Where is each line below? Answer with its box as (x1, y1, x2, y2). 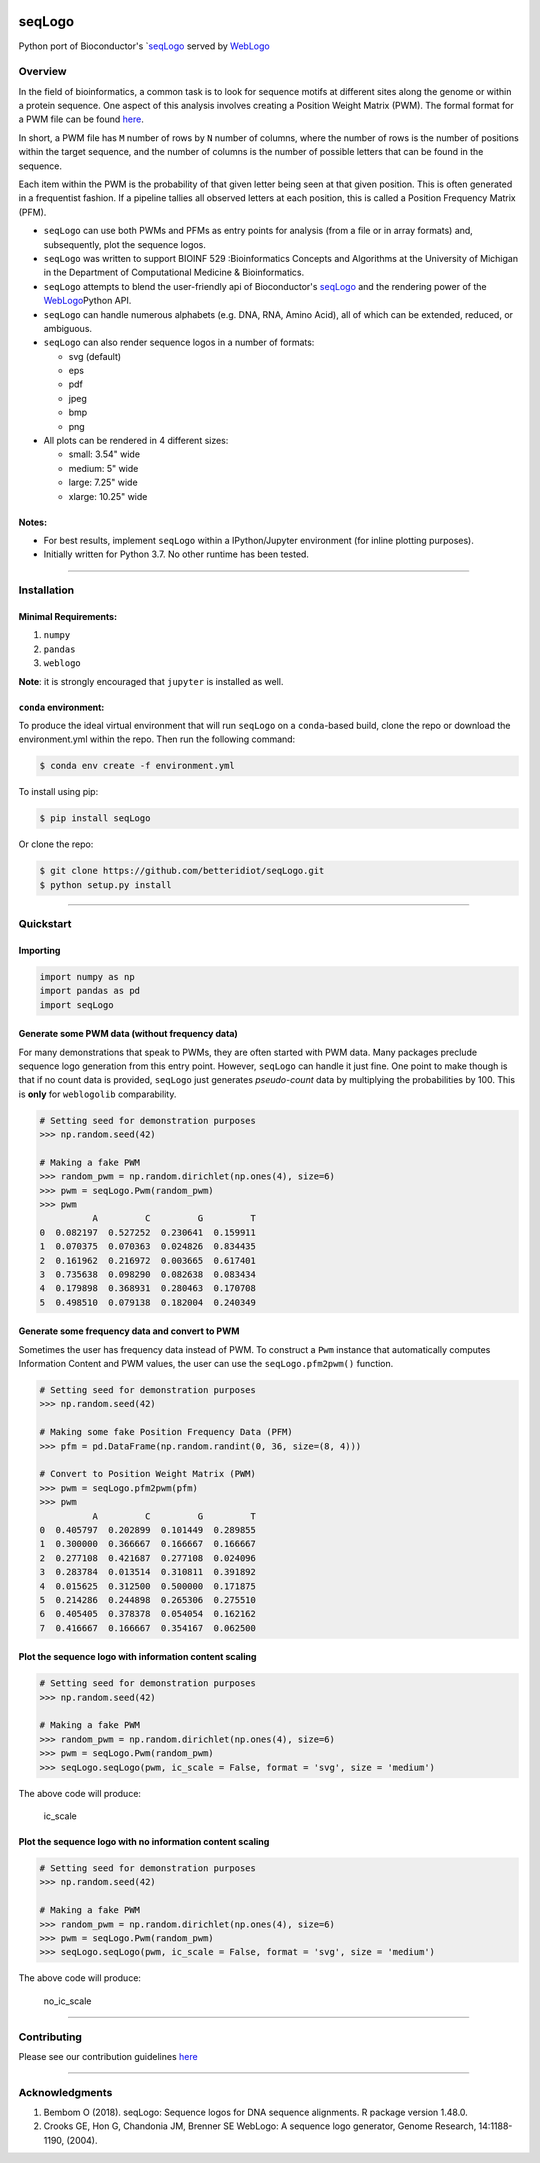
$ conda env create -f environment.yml (39, 760, 235, 772)
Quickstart (18, 916, 72, 930)
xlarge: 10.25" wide (68, 490, 148, 502)
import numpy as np (39, 971, 135, 982)
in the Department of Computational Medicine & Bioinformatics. (43, 266, 305, 279)
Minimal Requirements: (18, 610, 118, 622)
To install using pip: (18, 786, 99, 798)
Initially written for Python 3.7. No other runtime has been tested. (43, 548, 310, 560)
